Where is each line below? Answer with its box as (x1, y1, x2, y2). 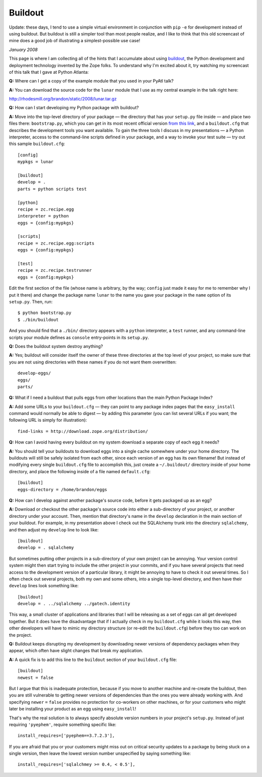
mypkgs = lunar (17, 159, 54, 165)
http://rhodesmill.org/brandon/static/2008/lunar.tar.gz (9, 96, 117, 102)
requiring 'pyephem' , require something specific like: (9, 721, 116, 727)
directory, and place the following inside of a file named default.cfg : (9, 468, 151, 474)
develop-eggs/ (17, 370, 51, 376)
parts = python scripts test (17, 186, 87, 192)
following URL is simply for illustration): (9, 417, 87, 423)
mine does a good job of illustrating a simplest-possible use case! (9, 38, 140, 44)
